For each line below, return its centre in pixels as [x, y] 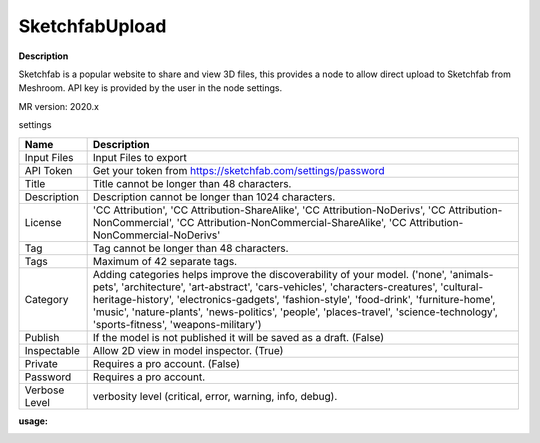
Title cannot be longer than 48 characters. [192, 183]
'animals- [471, 274]
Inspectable [52, 350]
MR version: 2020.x [59, 106]
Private [41, 363]
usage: [33, 421]
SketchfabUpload [92, 26]
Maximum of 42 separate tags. [165, 261]
